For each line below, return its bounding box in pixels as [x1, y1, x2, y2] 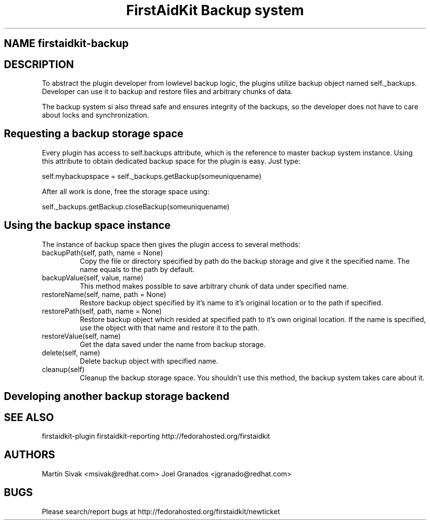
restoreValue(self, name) [42, 331, 121, 340]
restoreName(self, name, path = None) [42, 290, 166, 299]
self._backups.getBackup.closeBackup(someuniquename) [42, 202, 230, 211]
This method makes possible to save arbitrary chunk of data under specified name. [80, 281, 349, 290]
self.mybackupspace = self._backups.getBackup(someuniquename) [42, 172, 262, 180]
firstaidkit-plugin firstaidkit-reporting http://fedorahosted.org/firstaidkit [42, 431, 270, 440]
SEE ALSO [4, 411, 54, 424]
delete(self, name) [42, 348, 101, 357]
